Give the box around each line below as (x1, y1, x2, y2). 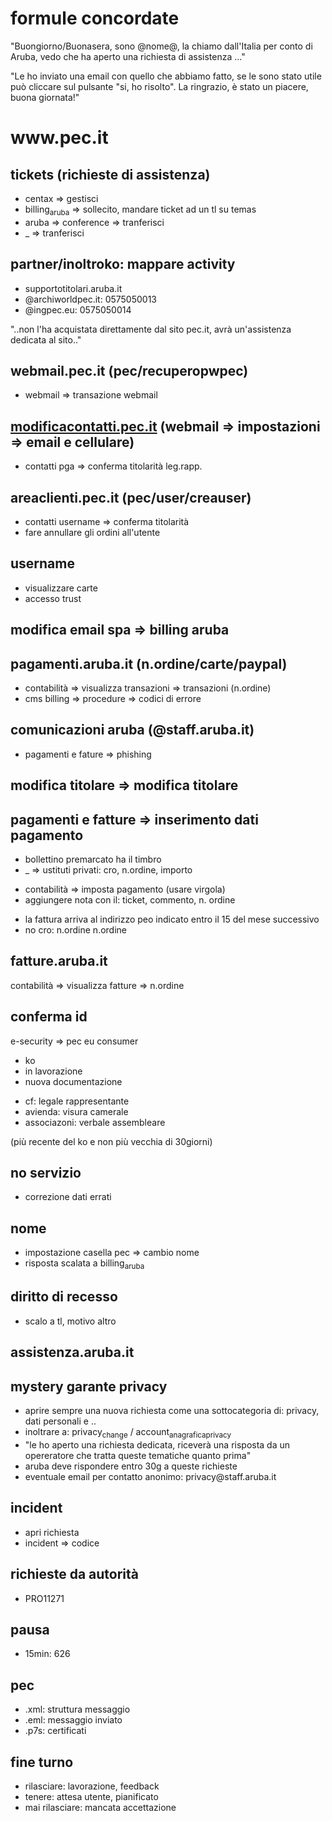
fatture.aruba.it (10, 953, 108, 970)
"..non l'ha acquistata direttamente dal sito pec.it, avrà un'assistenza (10, 323, 292, 335)
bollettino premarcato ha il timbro (24, 853, 162, 866)
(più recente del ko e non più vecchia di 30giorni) (10, 1135, 213, 1147)
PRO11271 (24, 1592, 65, 1604)
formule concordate (10, 7, 180, 30)
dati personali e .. (24, 1415, 97, 1427)
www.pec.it (10, 127, 109, 149)
